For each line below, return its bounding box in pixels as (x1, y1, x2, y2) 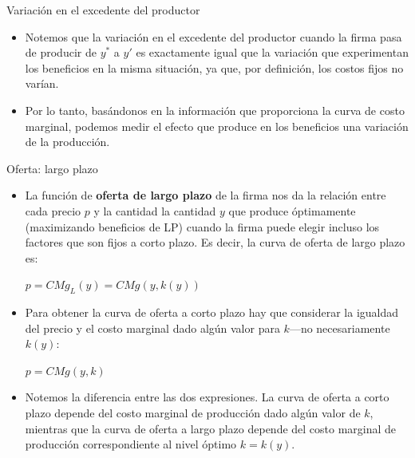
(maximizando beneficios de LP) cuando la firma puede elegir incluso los (25, 218, 380, 235)
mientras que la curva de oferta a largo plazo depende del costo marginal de (25, 420, 397, 436)
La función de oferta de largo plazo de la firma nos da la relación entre (25, 187, 386, 203)
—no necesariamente (289, 319, 390, 336)
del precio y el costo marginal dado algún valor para (25, 319, 280, 336)
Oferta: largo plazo (6, 160, 98, 176)
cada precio (25, 202, 81, 219)
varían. (25, 75, 59, 92)
